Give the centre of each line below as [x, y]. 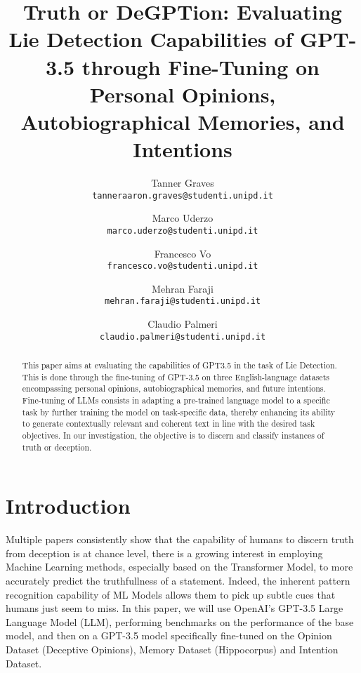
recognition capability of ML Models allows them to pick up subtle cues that [171, 594]
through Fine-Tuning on [201, 66]
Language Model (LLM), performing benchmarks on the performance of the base [180, 621]
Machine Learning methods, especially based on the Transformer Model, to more [179, 567]
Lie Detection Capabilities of [151, 39]
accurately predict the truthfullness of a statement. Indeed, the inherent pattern [178, 581]
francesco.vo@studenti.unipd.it [183, 266]
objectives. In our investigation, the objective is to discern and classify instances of [173, 435]
